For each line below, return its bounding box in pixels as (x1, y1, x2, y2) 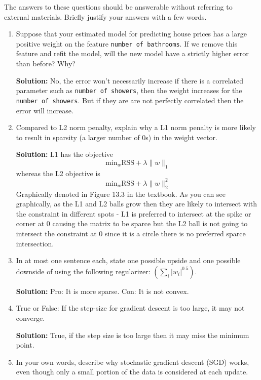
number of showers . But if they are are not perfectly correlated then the (16, 95, 244, 105)
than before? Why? (16, 58, 76, 69)
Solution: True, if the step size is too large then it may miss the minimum (16, 329, 249, 340)
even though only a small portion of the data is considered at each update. (16, 366, 248, 377)
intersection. (16, 238, 54, 248)
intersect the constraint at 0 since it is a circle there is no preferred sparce (16, 228, 246, 238)
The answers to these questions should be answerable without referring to (4, 2, 233, 12)
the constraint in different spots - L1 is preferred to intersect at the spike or (16, 208, 251, 219)
